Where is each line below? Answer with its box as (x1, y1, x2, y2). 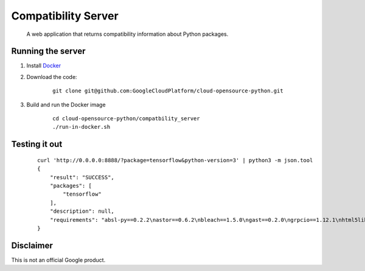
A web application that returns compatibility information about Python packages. (26, 30, 229, 38)
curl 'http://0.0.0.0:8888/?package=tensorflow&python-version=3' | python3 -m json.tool (37, 157, 313, 163)
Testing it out (11, 139, 63, 149)
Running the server (11, 46, 86, 57)
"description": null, (49, 208, 115, 215)
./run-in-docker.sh (52, 123, 111, 131)
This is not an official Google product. (11, 256, 106, 264)
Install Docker (26, 62, 61, 69)
